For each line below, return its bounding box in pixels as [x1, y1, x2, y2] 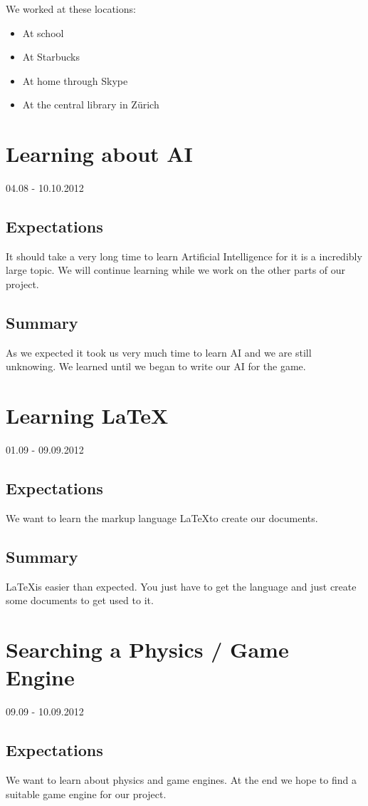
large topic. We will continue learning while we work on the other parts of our [6, 262, 346, 277]
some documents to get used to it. [6, 593, 154, 608]
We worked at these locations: [6, 1, 136, 16]
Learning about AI [6, 139, 193, 168]
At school [22, 25, 64, 40]
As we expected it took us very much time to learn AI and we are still [6, 345, 312, 359]
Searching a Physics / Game [6, 635, 289, 664]
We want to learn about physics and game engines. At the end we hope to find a [6, 772, 357, 787]
